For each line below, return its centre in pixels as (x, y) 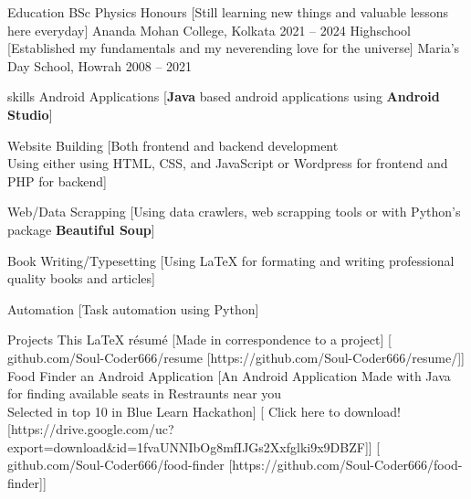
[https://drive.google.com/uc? (91, 429)
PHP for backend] (57, 180)
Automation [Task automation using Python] (133, 308)
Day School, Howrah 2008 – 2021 (100, 65)
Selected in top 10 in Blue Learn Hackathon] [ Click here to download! (204, 411)
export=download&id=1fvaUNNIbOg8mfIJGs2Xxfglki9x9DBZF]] (190, 446)
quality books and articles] (81, 278)
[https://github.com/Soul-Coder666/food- (345, 465)
